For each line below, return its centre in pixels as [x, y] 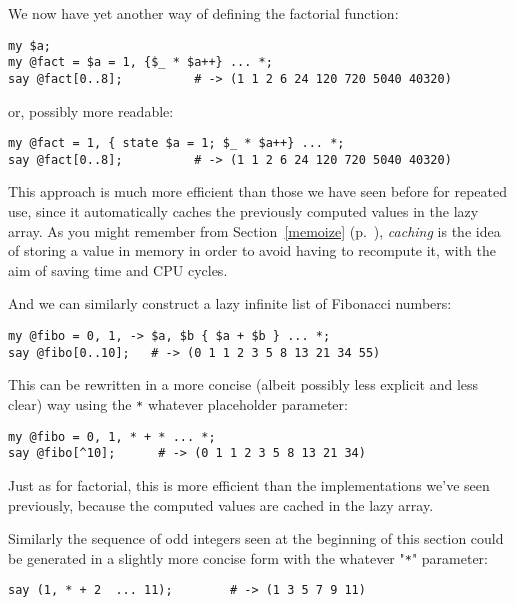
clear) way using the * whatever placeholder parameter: [178, 403]
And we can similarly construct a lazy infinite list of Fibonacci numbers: [230, 303]
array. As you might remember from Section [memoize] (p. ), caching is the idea [254, 230]
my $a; [29, 45]
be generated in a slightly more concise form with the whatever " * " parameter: [248, 557]
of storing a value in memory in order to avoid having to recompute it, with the [252, 250]
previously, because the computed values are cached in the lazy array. [221, 504]
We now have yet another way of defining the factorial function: [203, 13]
